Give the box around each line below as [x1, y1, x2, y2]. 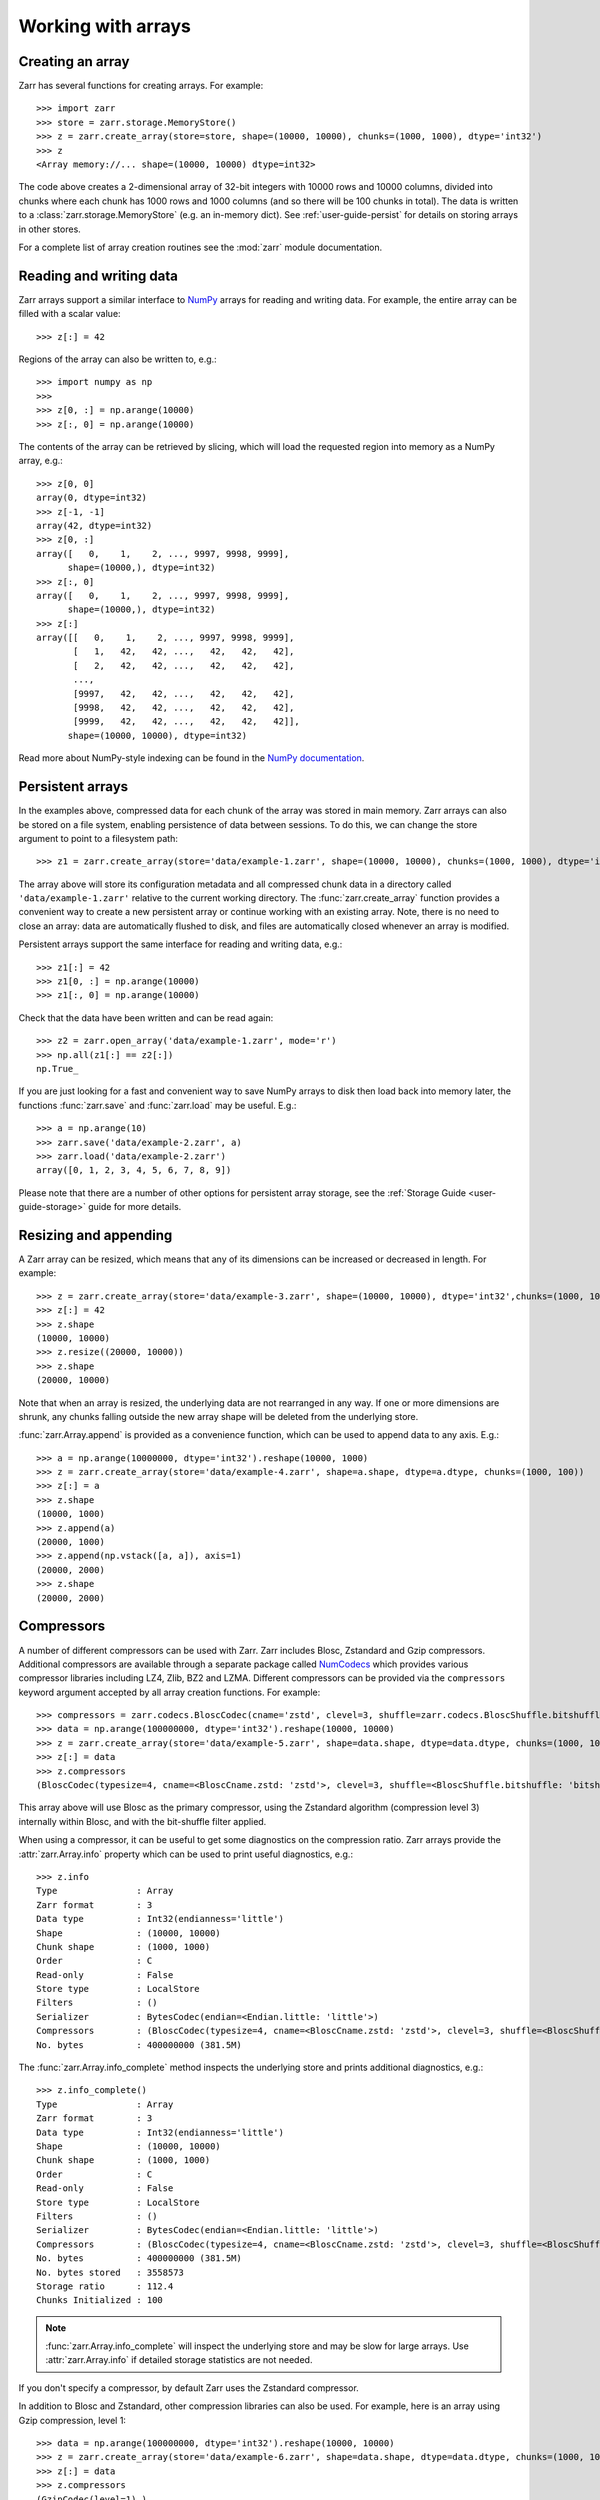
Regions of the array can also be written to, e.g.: [18, 353, 217, 365]
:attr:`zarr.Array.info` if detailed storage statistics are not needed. [45, 2354, 313, 2366]
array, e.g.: [18, 455, 64, 467]
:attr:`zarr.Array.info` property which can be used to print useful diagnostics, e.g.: [18, 1848, 354, 1860]
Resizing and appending [18, 1226, 173, 1244]
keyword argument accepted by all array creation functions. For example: [18, 1686, 321, 1698]
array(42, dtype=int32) [36, 520, 153, 531]
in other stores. [18, 223, 82, 235]
